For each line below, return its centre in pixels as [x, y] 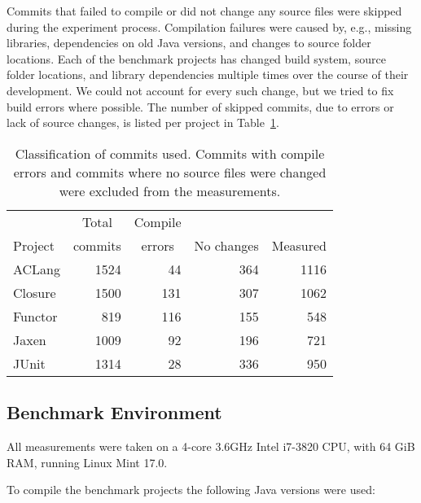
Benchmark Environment [114, 412]
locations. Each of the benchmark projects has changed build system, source [196, 58]
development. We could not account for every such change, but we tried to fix [200, 90]
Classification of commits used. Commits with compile [170, 153]
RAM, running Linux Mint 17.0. [87, 462]
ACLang [37, 269]
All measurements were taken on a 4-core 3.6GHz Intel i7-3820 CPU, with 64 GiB [211, 446]
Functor [35, 316]
